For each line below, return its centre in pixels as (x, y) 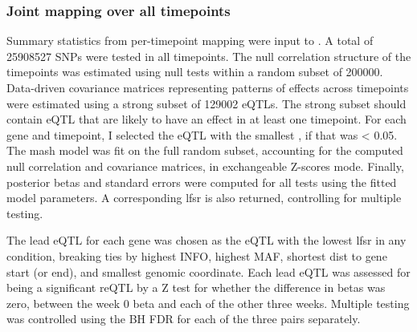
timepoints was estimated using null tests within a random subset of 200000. (195, 72)
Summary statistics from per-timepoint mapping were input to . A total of (190, 40)
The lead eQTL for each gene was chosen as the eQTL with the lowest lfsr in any (206, 240)
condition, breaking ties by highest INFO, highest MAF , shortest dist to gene (197, 255)
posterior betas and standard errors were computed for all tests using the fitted (202, 182)
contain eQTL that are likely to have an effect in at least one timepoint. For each (206, 119)
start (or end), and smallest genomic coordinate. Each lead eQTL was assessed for (208, 271)
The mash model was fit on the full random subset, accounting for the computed (205, 150)
